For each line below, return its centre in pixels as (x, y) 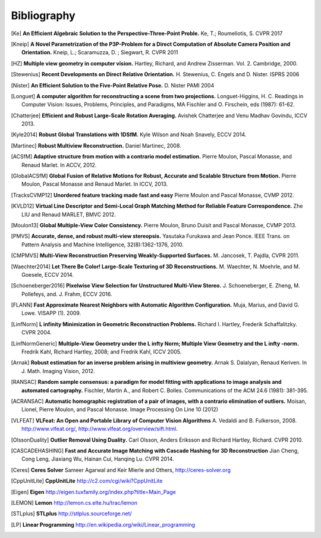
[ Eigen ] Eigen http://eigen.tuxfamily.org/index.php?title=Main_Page (94, 492)
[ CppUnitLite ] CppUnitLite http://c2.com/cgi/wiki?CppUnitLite (87, 481)
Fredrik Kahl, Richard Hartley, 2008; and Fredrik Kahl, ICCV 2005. (102, 352)
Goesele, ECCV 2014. (48, 274)
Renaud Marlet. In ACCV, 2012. (59, 165)
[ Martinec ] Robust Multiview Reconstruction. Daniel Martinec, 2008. (96, 145)
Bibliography (43, 15)
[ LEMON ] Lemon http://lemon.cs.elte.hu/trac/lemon (74, 502)
